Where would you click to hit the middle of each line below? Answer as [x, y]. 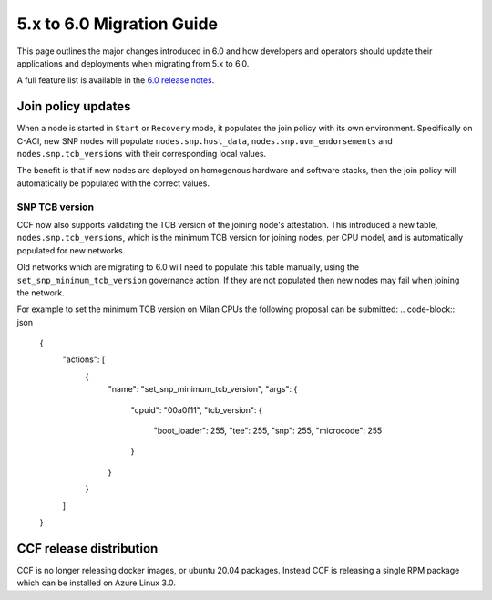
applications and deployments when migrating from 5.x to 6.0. [133, 63]
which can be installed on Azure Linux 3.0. [97, 583]
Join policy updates [74, 106]
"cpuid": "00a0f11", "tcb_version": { [197, 409]
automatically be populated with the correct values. [113, 183]
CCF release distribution [87, 548]
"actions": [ [84, 359]
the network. [41, 293]
